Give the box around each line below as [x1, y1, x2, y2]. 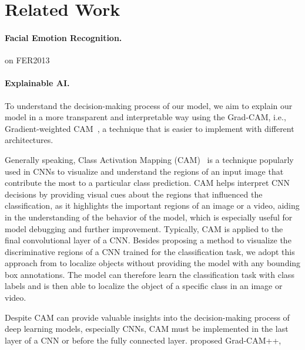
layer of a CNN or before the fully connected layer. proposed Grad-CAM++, [5, 334, 281, 346]
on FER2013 [5, 54, 50, 66]
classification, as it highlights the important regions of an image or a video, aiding [5, 199, 300, 212]
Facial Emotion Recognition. [5, 31, 122, 43]
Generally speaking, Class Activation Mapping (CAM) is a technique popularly [5, 153, 294, 165]
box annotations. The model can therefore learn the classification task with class [5, 268, 294, 280]
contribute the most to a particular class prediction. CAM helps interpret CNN [5, 176, 290, 189]
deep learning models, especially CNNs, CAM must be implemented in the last [5, 322, 289, 335]
